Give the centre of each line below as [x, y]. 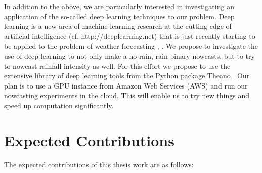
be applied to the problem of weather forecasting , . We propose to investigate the [131, 46]
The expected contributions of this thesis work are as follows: [99, 164]
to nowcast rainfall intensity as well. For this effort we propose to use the [117, 66]
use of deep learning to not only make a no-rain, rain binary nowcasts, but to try [129, 55]
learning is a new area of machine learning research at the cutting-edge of [118, 26]
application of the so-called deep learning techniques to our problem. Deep [119, 16]
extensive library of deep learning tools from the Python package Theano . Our [127, 76]
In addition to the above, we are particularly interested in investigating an [119, 6]
